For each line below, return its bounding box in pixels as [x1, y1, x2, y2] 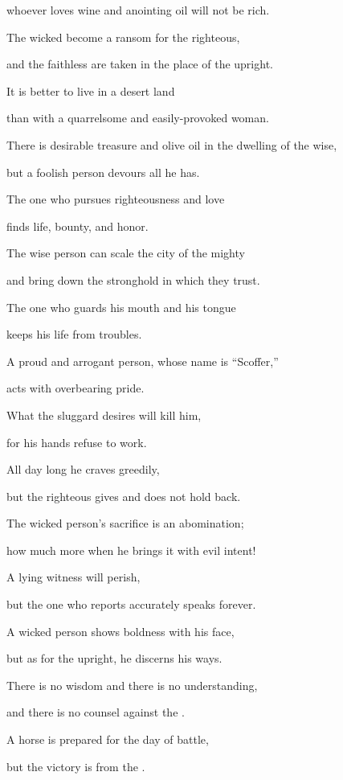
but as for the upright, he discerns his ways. [6, 650, 223, 667]
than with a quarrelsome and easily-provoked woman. [6, 109, 269, 126]
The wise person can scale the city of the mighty [6, 244, 245, 261]
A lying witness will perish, [6, 569, 141, 585]
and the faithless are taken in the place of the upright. [6, 55, 273, 72]
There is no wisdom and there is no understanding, [6, 676, 258, 693]
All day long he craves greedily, [6, 461, 160, 478]
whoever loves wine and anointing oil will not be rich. [6, 2, 270, 18]
